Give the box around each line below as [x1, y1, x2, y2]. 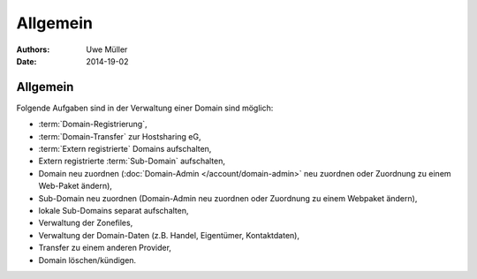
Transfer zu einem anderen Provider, [38, 243, 172, 253]
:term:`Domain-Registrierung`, [38, 119, 148, 130]
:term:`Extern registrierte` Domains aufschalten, [38, 144, 212, 155]
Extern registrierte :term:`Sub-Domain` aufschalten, [38, 155, 225, 167]
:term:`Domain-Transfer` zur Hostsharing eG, [38, 131, 201, 141]
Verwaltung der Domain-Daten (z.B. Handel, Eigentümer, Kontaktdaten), [38, 230, 300, 240]
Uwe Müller [86, 44, 128, 55]
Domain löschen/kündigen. [38, 254, 137, 265]
